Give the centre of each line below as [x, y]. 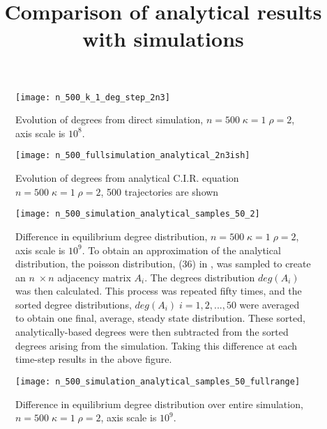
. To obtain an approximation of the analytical [181, 250]
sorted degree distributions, [74, 304]
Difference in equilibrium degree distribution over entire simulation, [159, 404]
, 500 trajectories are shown [160, 191]
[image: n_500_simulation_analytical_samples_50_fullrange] [158, 381]
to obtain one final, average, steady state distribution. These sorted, [160, 318]
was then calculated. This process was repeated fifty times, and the [159, 291]
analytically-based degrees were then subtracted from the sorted [152, 332]
